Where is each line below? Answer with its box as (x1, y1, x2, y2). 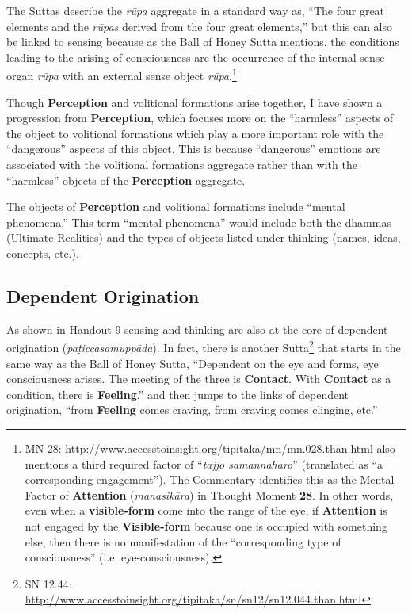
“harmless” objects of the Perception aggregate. (6, 171, 246, 188)
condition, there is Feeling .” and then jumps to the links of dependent (6, 385, 349, 402)
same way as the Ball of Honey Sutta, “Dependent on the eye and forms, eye (6, 354, 379, 371)
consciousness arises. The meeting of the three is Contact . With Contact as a (6, 370, 391, 387)
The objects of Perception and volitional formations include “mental (6, 198, 345, 215)
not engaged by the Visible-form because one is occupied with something (25, 517, 387, 534)
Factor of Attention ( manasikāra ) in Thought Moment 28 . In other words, (25, 486, 394, 503)
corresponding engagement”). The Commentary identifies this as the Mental (25, 471, 395, 488)
